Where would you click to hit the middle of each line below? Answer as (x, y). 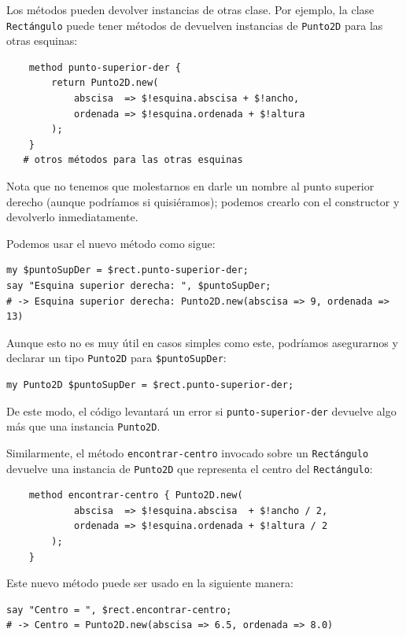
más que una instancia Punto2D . (83, 426)
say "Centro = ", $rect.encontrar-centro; (119, 610)
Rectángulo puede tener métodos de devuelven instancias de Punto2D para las (195, 25)
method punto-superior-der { (105, 67)
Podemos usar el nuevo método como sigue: (111, 243)
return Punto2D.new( (105, 83)
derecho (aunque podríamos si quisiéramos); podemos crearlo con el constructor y (203, 201)
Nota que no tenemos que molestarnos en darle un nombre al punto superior (190, 186)
